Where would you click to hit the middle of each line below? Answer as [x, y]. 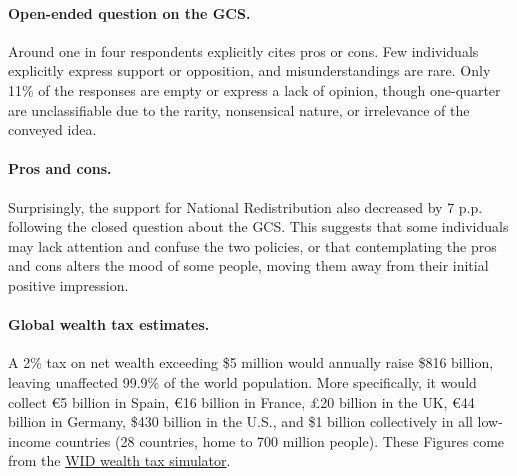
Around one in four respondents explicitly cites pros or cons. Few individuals [243, 50]
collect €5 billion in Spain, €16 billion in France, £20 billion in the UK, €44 [241, 401]
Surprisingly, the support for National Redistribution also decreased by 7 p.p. [245, 206]
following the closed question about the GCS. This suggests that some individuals [258, 226]
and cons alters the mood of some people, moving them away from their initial [248, 265]
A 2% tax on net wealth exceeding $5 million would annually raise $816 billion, [251, 362]
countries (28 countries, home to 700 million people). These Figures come [280, 440]
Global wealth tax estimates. [109, 324]
